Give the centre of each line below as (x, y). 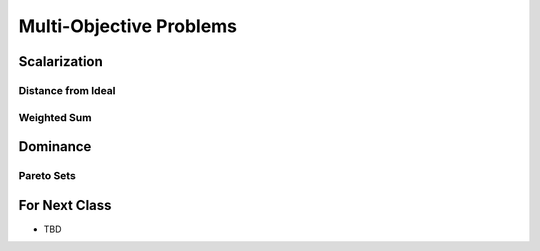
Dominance (55, 146)
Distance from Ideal (67, 90)
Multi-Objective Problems (128, 26)
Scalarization (61, 61)
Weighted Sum (55, 117)
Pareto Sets (47, 176)
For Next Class (65, 205)
